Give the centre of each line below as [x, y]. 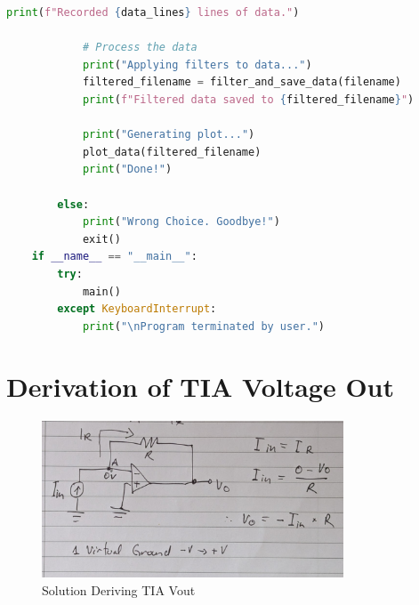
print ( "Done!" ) [127, 169]
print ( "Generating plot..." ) [169, 135]
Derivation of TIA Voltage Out [201, 387]
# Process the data [140, 48]
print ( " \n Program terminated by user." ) [203, 326]
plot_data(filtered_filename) [172, 152]
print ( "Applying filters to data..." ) [197, 65]
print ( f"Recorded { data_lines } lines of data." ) [153, 12]
